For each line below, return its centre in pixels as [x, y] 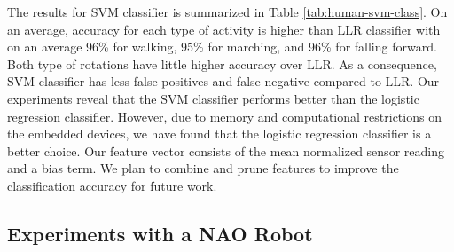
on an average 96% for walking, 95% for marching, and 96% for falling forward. [222, 47]
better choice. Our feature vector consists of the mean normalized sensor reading [226, 150]
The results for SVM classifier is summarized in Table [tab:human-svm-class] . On [227, 12]
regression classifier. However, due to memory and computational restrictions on [224, 116]
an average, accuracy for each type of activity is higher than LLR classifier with [224, 29]
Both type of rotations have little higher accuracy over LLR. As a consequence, [222, 63]
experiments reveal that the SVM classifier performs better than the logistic [213, 98]
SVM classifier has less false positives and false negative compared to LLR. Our [223, 81]
